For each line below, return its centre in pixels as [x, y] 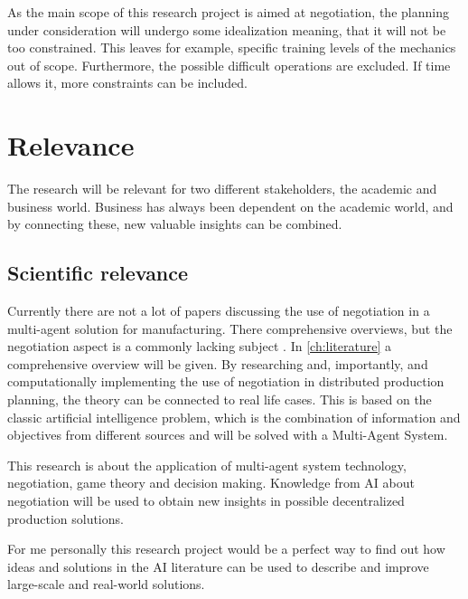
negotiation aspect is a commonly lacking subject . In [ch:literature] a [199, 346]
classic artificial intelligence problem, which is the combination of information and [234, 417]
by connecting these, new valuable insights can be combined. [175, 224]
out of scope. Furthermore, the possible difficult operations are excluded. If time [229, 65]
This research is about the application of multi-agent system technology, [207, 465]
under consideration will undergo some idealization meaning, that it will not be [227, 29]
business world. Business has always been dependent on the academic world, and [230, 206]
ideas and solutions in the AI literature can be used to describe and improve [218, 566]
